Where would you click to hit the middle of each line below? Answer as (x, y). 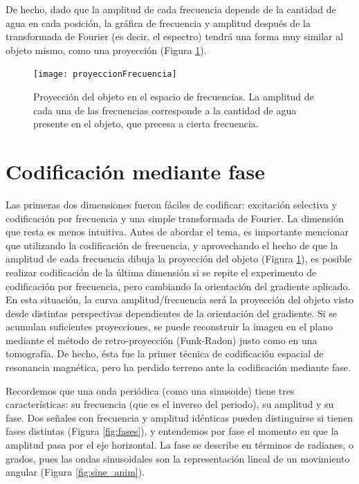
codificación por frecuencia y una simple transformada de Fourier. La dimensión (175, 218)
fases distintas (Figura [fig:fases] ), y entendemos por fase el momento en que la (172, 431)
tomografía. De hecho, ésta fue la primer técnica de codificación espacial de (165, 353)
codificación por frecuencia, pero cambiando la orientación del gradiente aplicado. (178, 286)
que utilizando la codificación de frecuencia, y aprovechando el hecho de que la (172, 245)
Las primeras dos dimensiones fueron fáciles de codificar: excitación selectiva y (172, 204)
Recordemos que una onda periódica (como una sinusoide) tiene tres (150, 390)
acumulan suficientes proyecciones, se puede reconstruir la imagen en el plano (169, 326)
